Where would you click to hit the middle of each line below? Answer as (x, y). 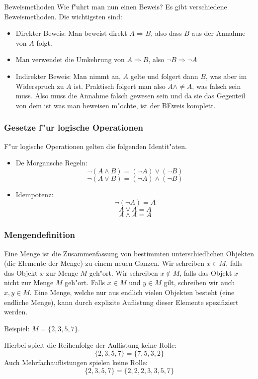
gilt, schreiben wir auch (199, 282)
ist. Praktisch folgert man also (120, 86)
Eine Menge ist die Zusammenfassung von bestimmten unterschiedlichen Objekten (129, 253)
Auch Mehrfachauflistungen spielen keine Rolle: (76, 362)
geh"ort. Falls (85, 282)
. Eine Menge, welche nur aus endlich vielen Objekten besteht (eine (132, 292)
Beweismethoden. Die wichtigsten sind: (63, 16)
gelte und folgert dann (164, 76)
